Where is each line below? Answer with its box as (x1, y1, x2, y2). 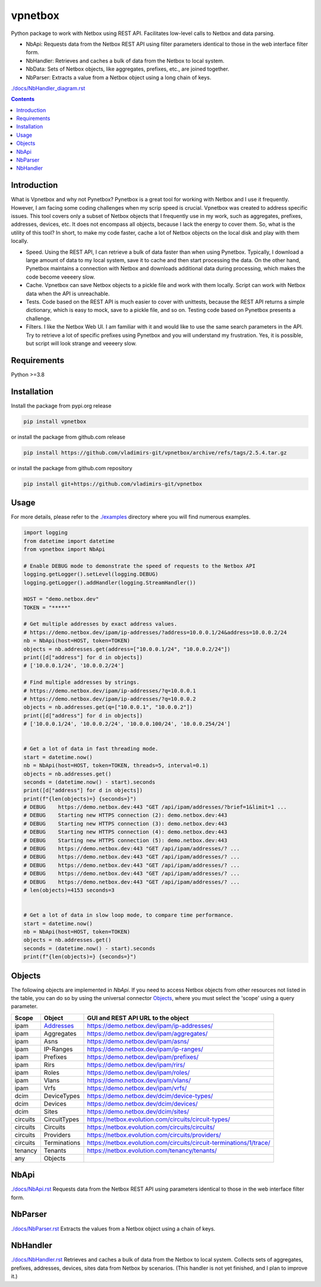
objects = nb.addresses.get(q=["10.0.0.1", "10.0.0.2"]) (23, 704, 193, 711)
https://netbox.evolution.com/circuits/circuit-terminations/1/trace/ (87, 1138, 270, 1147)
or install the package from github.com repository (11, 464, 133, 472)
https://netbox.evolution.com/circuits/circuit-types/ (87, 1115, 230, 1123)
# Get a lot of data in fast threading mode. (23, 746, 159, 752)
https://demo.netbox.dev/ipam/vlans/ (87, 1076, 191, 1084)
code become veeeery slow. (26, 273, 95, 280)
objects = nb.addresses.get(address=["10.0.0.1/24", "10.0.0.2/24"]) (23, 645, 231, 652)
